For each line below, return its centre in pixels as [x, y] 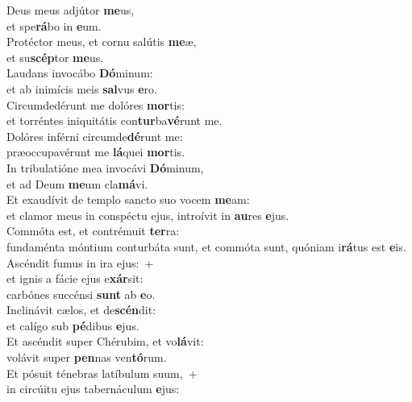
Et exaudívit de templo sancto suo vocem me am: [128, 199]
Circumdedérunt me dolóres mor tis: [96, 104]
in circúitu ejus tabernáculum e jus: [93, 389]
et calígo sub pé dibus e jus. [73, 325]
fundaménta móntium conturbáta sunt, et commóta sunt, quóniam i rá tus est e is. [206, 246]
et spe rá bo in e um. [54, 25]
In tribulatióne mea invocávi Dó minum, [105, 167]
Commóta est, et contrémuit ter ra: [93, 231]
